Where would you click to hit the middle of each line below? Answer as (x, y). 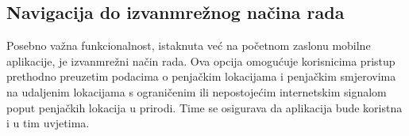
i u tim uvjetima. (48, 123)
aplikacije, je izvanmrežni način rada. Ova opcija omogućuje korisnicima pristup (201, 60)
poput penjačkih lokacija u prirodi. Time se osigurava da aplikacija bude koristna (204, 107)
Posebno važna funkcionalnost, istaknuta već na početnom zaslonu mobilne (189, 45)
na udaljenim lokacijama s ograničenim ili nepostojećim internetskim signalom (197, 91)
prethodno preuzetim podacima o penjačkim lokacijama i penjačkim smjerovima (201, 76)
